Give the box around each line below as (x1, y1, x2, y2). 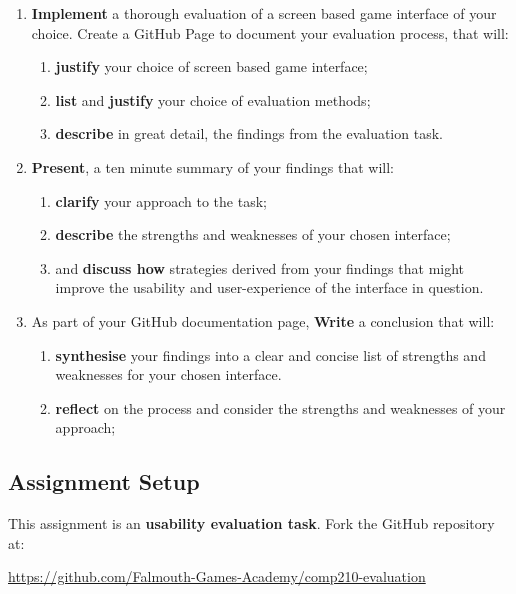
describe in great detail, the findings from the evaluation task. (55, 123, 443, 144)
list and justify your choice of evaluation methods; (55, 89, 371, 110)
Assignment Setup (8, 466, 200, 497)
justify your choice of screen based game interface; (55, 56, 368, 77)
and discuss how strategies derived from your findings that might (55, 257, 465, 278)
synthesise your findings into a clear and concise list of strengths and (55, 344, 486, 365)
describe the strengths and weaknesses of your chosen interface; (55, 224, 451, 245)
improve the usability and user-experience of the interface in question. (55, 277, 484, 298)
